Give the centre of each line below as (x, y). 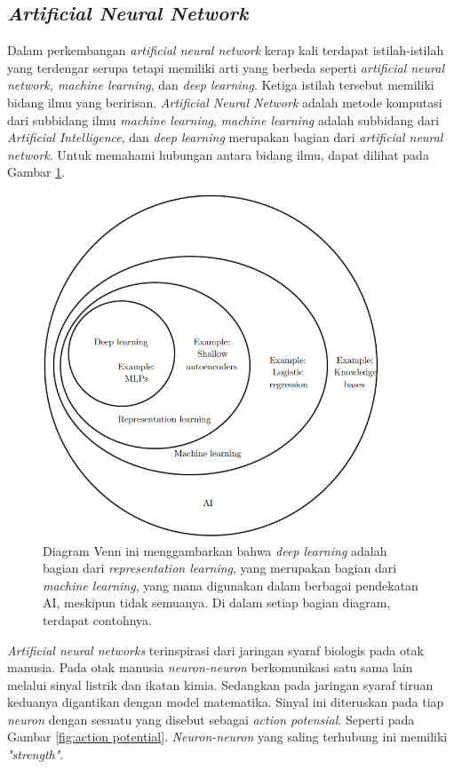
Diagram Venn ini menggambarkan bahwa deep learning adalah (215, 550)
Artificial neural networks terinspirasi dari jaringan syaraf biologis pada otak (215, 650)
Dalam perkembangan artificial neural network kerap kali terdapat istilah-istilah (226, 50)
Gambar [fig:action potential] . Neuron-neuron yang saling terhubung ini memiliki (227, 737)
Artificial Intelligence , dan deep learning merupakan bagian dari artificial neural (225, 137)
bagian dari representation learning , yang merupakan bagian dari (220, 568)
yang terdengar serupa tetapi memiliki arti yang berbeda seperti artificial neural (226, 67)
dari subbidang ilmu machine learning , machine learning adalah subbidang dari (223, 119)
